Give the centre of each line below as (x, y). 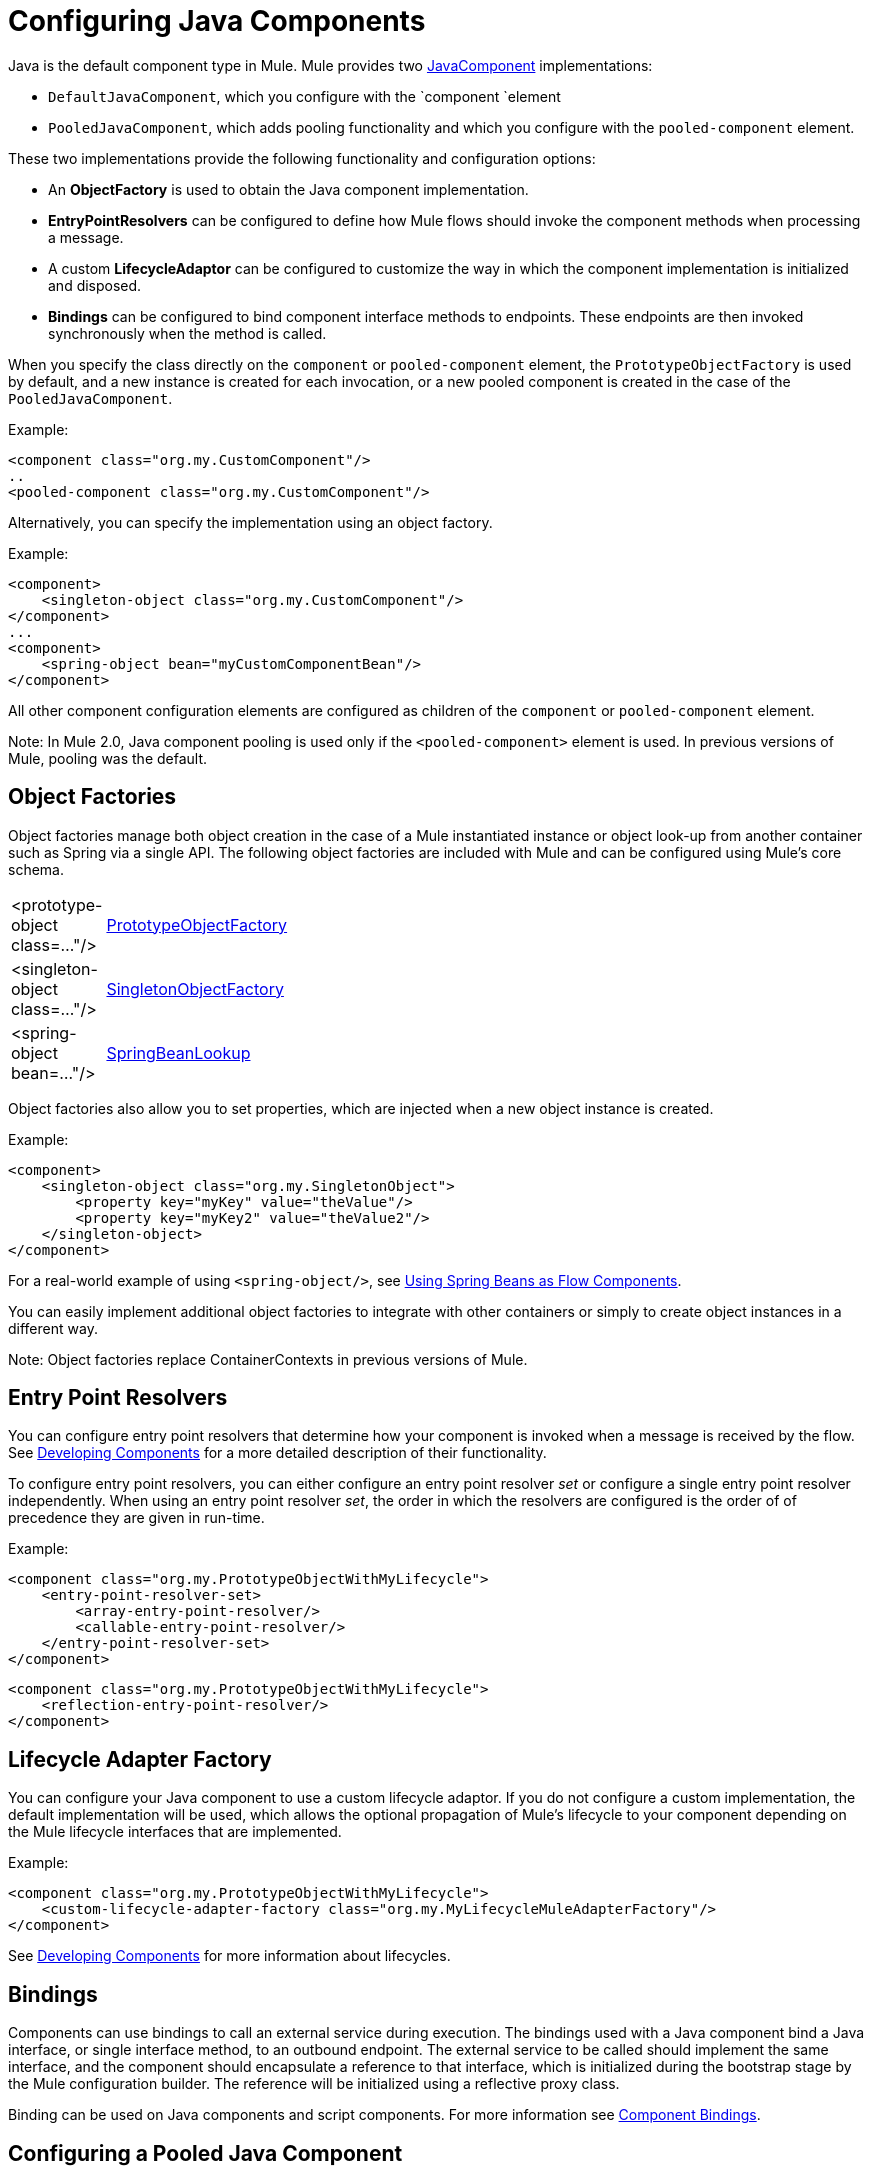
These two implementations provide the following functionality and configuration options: (302, 158)
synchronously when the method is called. (187, 333)
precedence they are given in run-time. (136, 1518)
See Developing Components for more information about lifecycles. (229, 1956)
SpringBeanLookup (178, 1052)
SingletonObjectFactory (195, 988)
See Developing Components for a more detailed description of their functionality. (277, 1453)
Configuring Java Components (217, 21)
